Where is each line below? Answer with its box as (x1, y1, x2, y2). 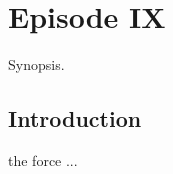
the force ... (8, 149, 78, 170)
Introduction (8, 103, 142, 134)
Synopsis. (8, 54, 65, 75)
